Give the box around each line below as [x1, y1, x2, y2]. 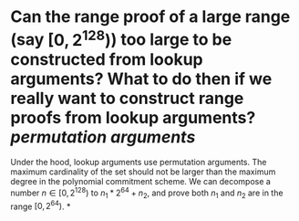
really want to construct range [10, 88, 244, 109]
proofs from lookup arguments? [10, 107, 256, 128]
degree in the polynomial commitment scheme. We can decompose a [10, 176, 272, 187]
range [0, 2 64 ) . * [10, 199, 71, 212]
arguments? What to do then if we [10, 68, 273, 89]
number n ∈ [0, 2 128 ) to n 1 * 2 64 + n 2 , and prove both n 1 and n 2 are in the [10, 185, 284, 200]
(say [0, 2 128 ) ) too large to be [10, 26, 232, 50]
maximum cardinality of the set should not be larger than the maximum [10, 166, 276, 177]
